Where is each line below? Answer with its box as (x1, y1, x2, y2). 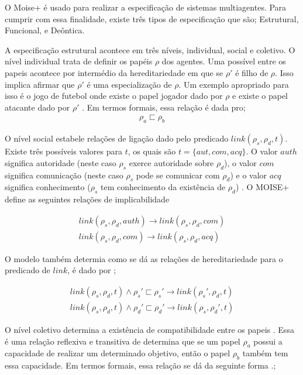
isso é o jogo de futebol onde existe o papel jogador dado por (5, 90, 223, 102)
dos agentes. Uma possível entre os (161, 55, 286, 67)
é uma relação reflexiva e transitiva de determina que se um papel (5, 335, 240, 347)
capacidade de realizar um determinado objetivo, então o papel (5, 347, 230, 359)
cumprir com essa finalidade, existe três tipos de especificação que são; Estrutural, (5, 12, 299, 25)
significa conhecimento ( (5, 181, 91, 193)
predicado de (5, 264, 50, 276)
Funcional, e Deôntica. (5, 24, 85, 36)
